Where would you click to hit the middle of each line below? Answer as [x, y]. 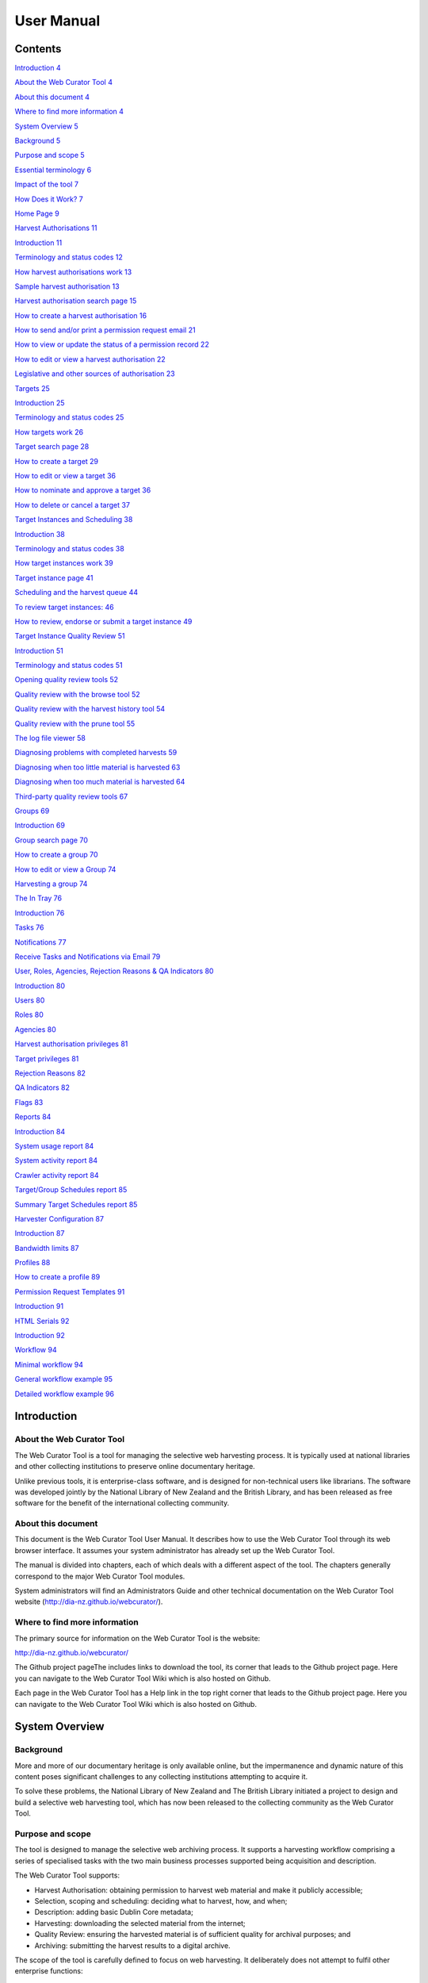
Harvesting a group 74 [51, 884]
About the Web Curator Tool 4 [63, 82]
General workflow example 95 [64, 1379]
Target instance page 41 [54, 577]
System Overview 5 [46, 126]
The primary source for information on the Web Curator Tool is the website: [138, 1638]
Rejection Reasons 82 [50, 1073]
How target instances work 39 [64, 563]
